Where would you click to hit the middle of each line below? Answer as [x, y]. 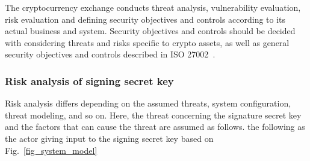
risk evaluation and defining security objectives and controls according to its [145, 19]
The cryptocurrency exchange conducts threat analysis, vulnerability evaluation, [153, 7]
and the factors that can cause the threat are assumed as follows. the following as [155, 127]
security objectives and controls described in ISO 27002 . [110, 54]
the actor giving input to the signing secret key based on [109, 138]
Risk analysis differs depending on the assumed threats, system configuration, [148, 103]
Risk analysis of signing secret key [89, 80]
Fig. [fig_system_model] [51, 150]
